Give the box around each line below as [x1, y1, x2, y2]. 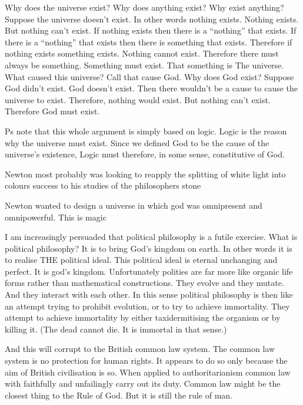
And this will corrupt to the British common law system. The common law [5, 343, 275, 355]
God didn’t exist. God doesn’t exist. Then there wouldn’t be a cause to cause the [5, 82, 298, 94]
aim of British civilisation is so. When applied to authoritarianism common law [5, 366, 291, 378]
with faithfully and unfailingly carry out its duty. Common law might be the [5, 377, 281, 390]
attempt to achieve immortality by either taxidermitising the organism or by [5, 311, 281, 324]
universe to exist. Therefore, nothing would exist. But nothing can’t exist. [5, 93, 271, 106]
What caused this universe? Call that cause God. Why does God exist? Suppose [5, 70, 294, 83]
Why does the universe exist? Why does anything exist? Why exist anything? [5, 1, 284, 13]
